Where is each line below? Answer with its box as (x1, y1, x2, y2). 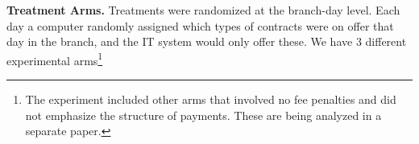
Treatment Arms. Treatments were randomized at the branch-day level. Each (6, 2, 400, 18)
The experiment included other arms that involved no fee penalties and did (25, 91, 396, 108)
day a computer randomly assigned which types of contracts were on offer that (6, 17, 394, 34)
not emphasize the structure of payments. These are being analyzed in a (25, 106, 382, 123)
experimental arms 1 (6, 49, 103, 68)
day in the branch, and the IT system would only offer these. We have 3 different (6, 33, 407, 50)
